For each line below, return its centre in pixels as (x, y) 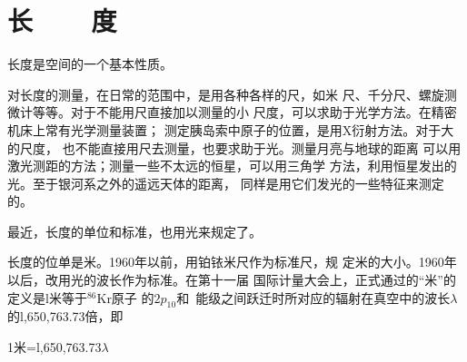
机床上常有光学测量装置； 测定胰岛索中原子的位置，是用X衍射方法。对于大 (231, 129)
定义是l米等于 (47, 297)
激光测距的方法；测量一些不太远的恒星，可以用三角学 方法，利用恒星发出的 (232, 166)
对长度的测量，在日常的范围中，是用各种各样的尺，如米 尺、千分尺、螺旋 (226, 94)
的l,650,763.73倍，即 (65, 316)
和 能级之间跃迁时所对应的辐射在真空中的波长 (313, 297)
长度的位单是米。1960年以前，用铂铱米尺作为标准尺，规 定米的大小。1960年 (232, 262)
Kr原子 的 (125, 297)
